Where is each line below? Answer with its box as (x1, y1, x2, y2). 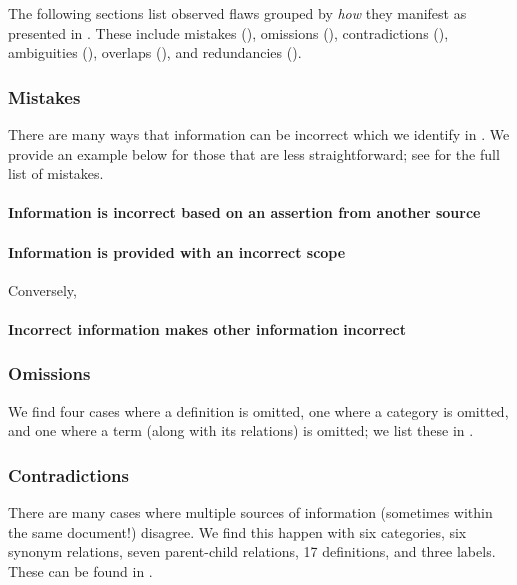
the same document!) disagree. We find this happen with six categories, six (8, 521, 467, 542)
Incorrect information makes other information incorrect (8, 318, 407, 339)
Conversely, (8, 279, 77, 300)
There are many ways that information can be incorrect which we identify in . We (8, 124, 510, 144)
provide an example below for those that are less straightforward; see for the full (8, 143, 500, 164)
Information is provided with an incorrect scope (8, 241, 346, 262)
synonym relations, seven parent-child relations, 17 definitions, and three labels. (8, 541, 496, 562)
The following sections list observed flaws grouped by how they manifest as (8, 3, 467, 23)
